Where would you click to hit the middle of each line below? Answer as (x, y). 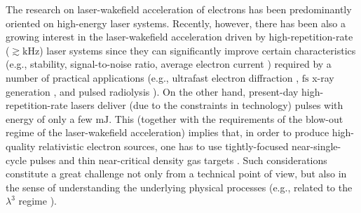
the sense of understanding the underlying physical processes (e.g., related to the (179, 187)
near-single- (316, 146)
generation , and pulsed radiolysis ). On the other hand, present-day (152, 91)
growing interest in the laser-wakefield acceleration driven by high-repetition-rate (179, 37)
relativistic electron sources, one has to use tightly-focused (164, 146)
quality (21, 146)
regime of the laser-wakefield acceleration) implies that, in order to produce (168, 132)
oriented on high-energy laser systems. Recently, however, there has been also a (176, 23)
